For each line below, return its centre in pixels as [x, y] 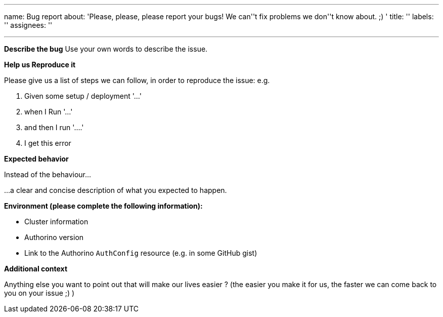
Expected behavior [36, 159]
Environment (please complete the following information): [103, 206]
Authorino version [54, 237]
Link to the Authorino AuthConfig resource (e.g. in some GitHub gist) [141, 253]
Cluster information [56, 222]
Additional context [36, 269]
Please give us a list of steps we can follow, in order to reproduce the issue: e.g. [137, 80]
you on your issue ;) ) [39, 293]
